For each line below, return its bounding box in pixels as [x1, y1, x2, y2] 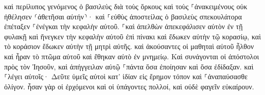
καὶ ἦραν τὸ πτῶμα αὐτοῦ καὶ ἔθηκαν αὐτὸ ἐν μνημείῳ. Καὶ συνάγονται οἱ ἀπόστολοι [4, 51, 259, 61]
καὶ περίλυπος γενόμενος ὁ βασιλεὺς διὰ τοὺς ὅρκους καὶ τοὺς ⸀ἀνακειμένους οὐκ [4, 1, 248, 11]
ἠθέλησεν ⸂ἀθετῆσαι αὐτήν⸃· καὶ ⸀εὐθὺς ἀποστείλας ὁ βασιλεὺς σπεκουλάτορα [4, 11, 242, 21]
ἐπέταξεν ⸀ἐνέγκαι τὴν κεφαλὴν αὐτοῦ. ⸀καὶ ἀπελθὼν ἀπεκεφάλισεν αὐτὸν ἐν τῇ [4, 21, 243, 32]
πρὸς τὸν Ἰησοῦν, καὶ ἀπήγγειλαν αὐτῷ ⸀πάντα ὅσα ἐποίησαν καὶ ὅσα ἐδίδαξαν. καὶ [4, 61, 254, 72]
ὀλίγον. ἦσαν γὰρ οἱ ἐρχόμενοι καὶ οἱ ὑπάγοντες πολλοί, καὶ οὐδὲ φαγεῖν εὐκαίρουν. [4, 81, 254, 91]
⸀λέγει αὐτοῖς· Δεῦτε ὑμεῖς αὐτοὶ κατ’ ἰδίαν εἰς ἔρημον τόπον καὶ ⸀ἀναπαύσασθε [4, 71, 248, 82]
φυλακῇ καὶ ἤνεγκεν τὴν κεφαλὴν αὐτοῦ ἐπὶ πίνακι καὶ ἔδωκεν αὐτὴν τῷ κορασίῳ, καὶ [4, 31, 261, 41]
